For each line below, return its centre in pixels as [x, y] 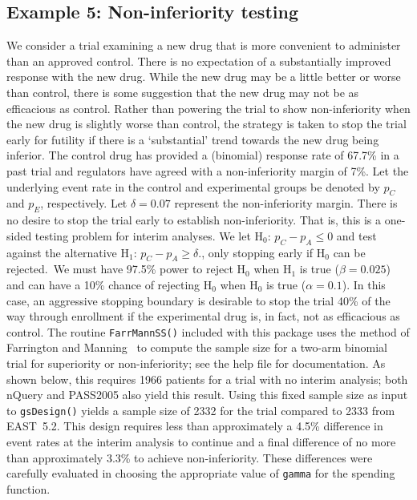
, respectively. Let [84, 203]
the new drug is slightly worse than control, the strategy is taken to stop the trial [206, 124]
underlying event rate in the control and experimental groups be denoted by [193, 186]
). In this [364, 284]
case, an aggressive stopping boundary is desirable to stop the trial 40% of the [198, 300]
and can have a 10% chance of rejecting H [109, 284]
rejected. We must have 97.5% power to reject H [126, 269]
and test [356, 235]
